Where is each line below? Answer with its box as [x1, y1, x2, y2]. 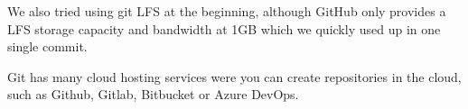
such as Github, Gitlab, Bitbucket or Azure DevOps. [7, 85, 299, 104]
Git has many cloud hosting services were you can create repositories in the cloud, [7, 67, 462, 86]
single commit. [7, 37, 88, 56]
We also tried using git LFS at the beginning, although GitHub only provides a [7, 2, 446, 20]
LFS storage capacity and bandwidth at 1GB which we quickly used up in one [7, 19, 441, 38]
